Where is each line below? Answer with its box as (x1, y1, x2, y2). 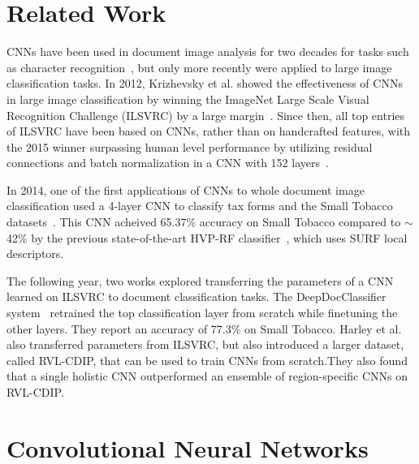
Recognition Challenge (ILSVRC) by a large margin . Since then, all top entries (6, 106, 405, 123)
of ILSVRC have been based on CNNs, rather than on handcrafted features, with (6, 122, 411, 140)
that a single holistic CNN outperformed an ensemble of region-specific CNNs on (6, 367, 408, 385)
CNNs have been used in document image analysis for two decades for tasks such (6, 43, 409, 60)
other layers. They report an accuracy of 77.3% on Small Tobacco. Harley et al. (6, 320, 402, 337)
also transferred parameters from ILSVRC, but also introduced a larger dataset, (6, 336, 404, 353)
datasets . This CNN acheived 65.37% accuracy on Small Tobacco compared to (6, 213, 401, 230)
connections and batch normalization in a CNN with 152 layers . (6, 154, 329, 171)
